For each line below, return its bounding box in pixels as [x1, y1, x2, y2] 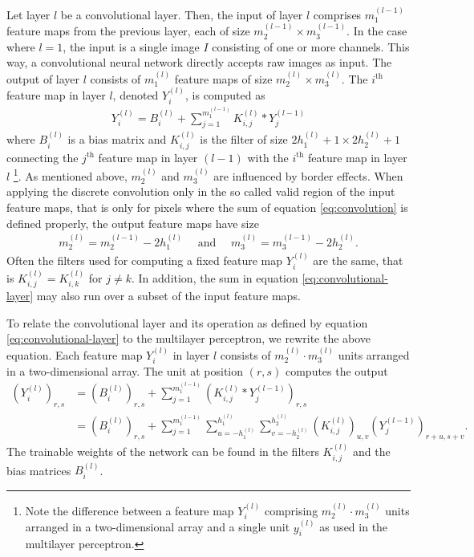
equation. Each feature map [6, 346, 143, 363]
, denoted [112, 87, 159, 104]
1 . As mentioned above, [13, 165, 128, 184]
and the [352, 443, 391, 460]
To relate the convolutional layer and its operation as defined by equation [6, 314, 368, 331]
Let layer [6, 6, 51, 22]
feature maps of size [174, 70, 273, 87]
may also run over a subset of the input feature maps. [36, 287, 301, 303]
